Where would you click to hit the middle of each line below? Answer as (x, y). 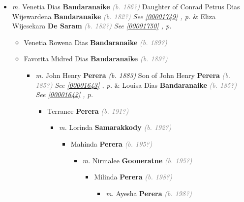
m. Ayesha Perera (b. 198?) (149, 193)
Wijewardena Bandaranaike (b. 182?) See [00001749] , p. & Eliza (114, 16)
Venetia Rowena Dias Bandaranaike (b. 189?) (95, 42)
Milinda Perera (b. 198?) (133, 177)
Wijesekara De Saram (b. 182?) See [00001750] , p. (92, 26)
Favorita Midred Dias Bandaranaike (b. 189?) (96, 59)
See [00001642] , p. (64, 94)
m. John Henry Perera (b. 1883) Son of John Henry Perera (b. (133, 75)
